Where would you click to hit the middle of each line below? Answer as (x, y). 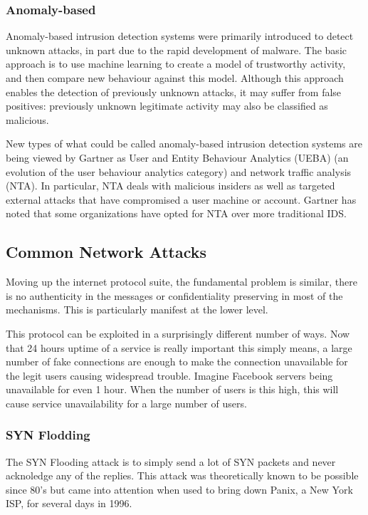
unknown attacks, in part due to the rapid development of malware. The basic (176, 50)
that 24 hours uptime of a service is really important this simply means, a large (179, 347)
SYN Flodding (48, 435)
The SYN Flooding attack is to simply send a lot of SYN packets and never (171, 461)
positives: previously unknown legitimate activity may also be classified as (167, 106)
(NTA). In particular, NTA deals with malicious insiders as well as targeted (170, 186)
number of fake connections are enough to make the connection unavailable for (177, 361)
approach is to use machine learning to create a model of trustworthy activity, (176, 64)
